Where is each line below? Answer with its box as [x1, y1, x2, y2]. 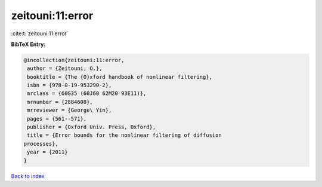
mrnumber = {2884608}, [27, 99, 94, 105]
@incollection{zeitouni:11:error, [23, 57, 125, 63]
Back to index [11, 172, 45, 179]
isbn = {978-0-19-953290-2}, [27, 82, 112, 89]
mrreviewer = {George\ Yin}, [27, 107, 112, 114]
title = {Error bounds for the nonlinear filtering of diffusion [27, 132, 222, 139]
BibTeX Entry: [11, 41, 46, 48]
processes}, [23, 140, 59, 147]
